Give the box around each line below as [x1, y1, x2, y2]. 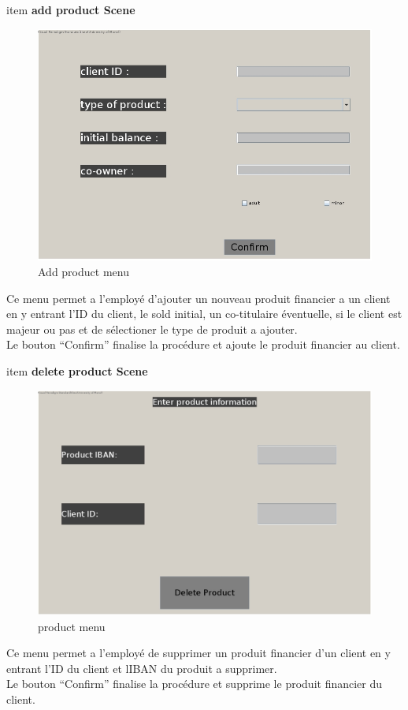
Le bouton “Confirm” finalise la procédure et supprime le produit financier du [6, 675, 383, 692]
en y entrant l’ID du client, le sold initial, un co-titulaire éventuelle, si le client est [6, 305, 402, 322]
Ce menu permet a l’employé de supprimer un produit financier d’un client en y [6, 645, 391, 661]
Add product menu [38, 263, 129, 280]
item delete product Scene [6, 363, 148, 379]
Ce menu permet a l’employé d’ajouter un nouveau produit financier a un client [6, 290, 391, 306]
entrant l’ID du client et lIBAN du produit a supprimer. [6, 660, 277, 676]
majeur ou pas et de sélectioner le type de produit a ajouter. [6, 320, 298, 337]
